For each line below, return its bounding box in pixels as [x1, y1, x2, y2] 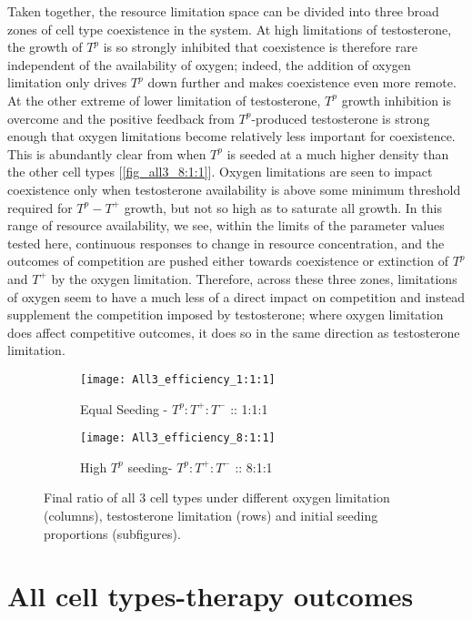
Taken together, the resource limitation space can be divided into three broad [7, 2, 439, 20]
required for [7, 198, 73, 217]
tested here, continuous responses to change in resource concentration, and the [7, 233, 445, 252]
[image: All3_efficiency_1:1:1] [80, 372, 276, 386]
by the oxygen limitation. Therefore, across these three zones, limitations [51, 269, 457, 288]
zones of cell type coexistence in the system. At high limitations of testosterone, [7, 19, 452, 38]
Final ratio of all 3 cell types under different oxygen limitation [44, 488, 390, 507]
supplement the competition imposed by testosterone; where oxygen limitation [7, 305, 444, 324]
